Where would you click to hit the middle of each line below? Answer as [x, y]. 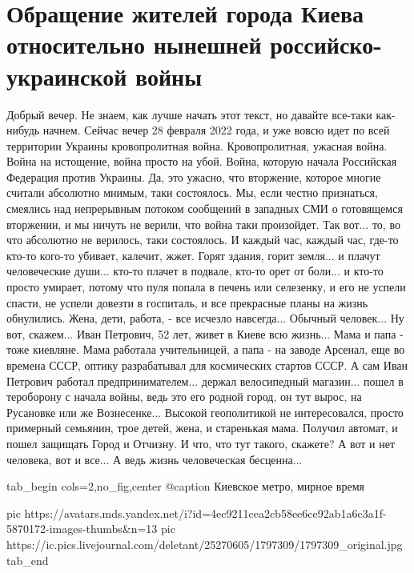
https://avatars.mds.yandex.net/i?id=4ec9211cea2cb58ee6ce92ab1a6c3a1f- [205, 513]
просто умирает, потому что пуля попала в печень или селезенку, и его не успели [206, 287]
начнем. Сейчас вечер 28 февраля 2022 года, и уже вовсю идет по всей [216, 130]
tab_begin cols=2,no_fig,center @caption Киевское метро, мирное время [185, 486]
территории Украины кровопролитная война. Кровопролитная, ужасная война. [197, 145]
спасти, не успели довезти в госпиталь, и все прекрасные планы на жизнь [187, 302]
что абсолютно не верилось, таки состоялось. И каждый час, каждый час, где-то [203, 240]
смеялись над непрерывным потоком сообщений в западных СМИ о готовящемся [205, 208]
